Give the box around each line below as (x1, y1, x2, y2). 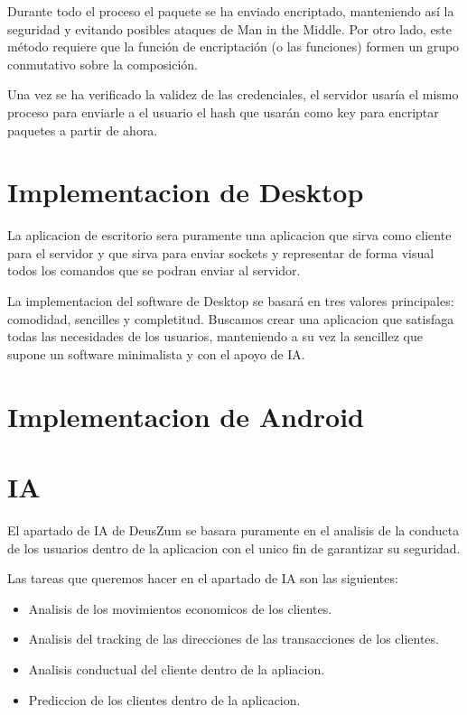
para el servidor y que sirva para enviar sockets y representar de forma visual (7, 243, 434, 262)
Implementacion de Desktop (7, 173, 364, 210)
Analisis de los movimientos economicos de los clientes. (28, 599, 332, 617)
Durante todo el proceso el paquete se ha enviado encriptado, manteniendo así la (7, 2, 454, 20)
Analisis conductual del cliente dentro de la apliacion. (28, 659, 325, 678)
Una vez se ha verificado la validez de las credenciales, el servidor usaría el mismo (7, 85, 459, 104)
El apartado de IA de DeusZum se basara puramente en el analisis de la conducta (7, 520, 460, 539)
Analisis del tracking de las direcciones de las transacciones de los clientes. (28, 629, 439, 648)
